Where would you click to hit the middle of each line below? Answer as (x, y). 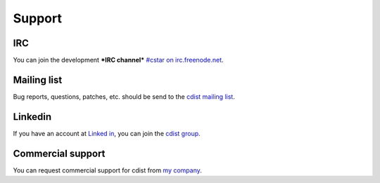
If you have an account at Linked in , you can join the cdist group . (107, 133)
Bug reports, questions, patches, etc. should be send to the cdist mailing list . (124, 96)
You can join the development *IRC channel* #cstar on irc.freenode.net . (119, 60)
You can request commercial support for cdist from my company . (107, 170)
